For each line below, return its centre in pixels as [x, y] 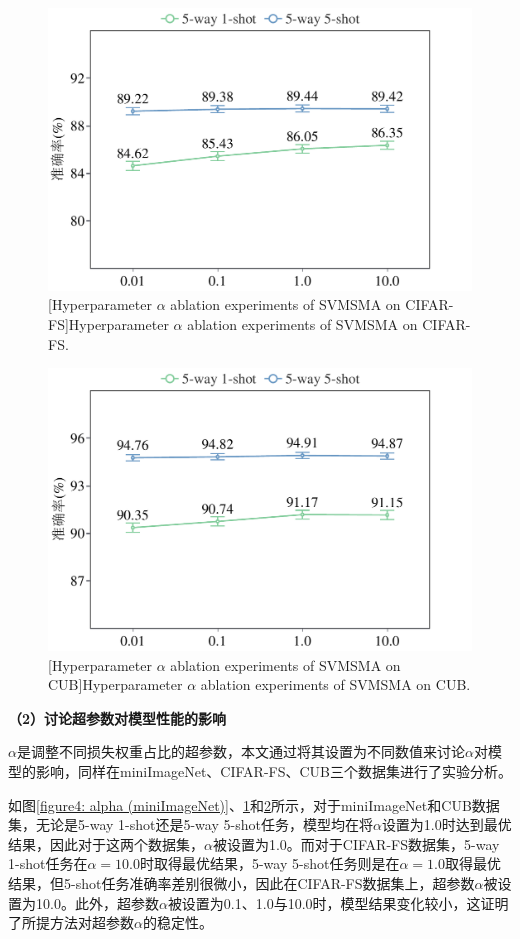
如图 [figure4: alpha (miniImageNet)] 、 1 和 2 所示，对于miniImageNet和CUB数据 [254, 804]
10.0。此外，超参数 [97, 902]
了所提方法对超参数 [71, 922]
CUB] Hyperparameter [115, 684]
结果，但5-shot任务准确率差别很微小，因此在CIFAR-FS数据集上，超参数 [241, 882]
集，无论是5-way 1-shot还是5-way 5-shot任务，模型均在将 [190, 824]
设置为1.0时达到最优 [446, 824]
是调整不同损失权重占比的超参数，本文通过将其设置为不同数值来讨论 [240, 751]
